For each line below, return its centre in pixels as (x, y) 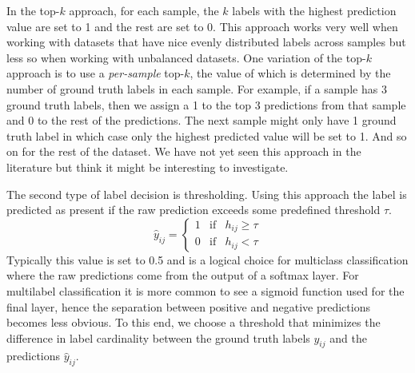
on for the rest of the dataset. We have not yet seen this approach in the (184, 151)
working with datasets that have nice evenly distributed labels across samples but (206, 42)
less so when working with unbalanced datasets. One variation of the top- (186, 57)
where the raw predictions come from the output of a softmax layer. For (183, 275)
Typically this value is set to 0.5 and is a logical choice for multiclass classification (207, 259)
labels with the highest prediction (314, 10)
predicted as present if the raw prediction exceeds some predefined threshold (194, 210)
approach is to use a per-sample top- (96, 73)
